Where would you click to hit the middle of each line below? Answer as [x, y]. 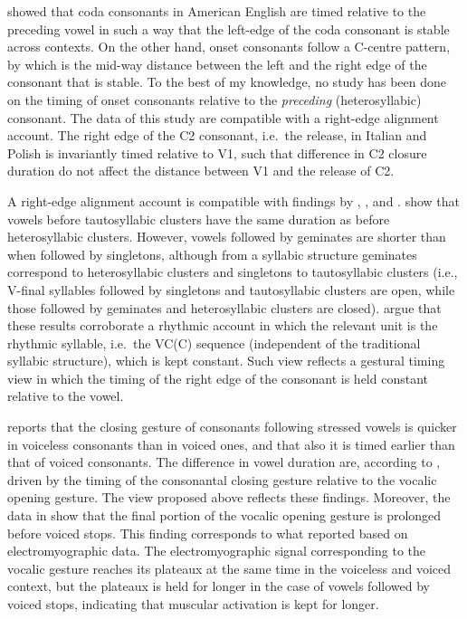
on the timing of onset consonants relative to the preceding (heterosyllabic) [214, 99]
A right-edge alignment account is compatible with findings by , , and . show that [234, 200]
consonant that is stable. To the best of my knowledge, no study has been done [227, 82]
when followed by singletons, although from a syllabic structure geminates [212, 254]
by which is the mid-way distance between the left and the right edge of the [217, 64]
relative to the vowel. [66, 396]
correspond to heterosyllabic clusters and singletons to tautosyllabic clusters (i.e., [233, 272]
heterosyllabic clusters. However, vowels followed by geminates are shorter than [227, 237]
